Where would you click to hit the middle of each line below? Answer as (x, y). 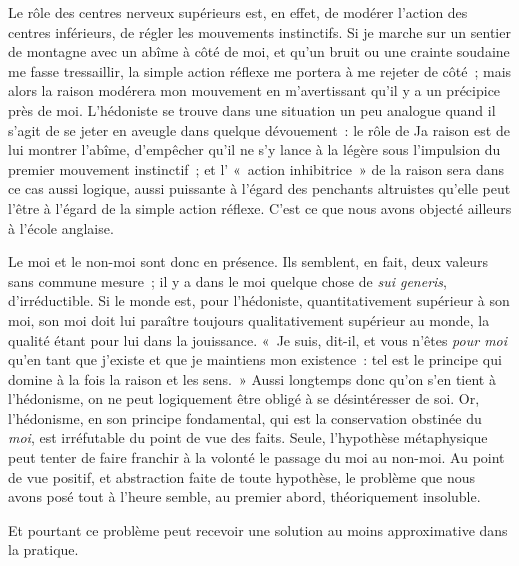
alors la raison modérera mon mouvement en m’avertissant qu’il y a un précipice (254, 90)
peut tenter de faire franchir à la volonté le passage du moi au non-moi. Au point (256, 457)
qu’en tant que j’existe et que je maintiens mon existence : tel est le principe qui (255, 359)
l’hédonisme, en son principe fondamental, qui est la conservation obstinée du (245, 417)
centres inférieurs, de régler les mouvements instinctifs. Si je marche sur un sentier (259, 31)
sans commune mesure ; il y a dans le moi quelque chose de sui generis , (227, 280)
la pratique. (43, 549)
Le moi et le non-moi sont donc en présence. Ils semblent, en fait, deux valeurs (248, 261)
